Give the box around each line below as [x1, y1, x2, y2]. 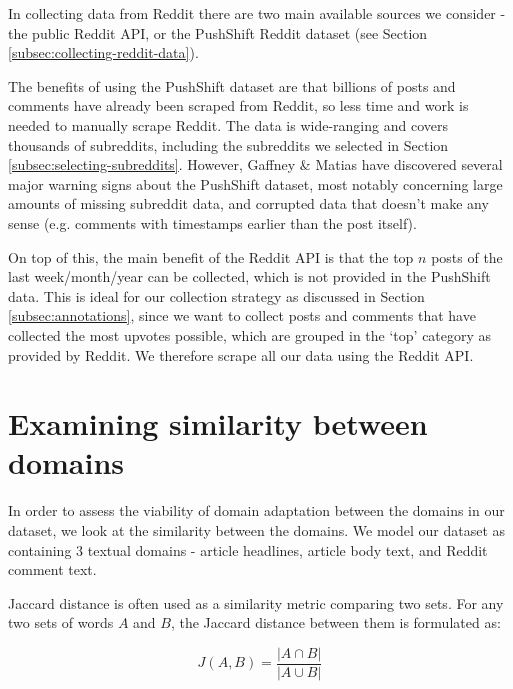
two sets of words [8, 612, 114, 633]
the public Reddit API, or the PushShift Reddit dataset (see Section [8, 22, 428, 43]
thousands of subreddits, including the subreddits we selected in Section [8, 134, 449, 155]
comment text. [8, 559, 97, 580]
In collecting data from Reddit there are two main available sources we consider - [8, 3, 506, 23]
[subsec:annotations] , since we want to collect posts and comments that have [8, 305, 476, 326]
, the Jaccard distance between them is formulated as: [170, 612, 501, 633]
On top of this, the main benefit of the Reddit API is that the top [8, 246, 414, 267]
